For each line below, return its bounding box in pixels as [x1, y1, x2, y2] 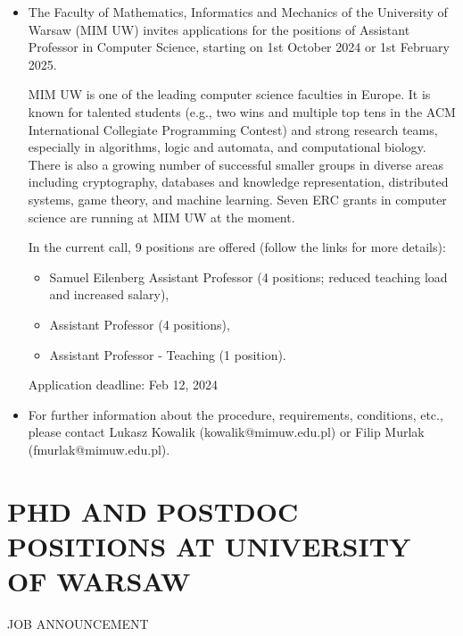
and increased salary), [49, 285, 169, 304]
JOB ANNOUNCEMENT [7, 614, 149, 632]
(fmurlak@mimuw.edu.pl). [28, 439, 170, 458]
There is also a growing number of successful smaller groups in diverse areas [28, 155, 444, 173]
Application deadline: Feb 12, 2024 [28, 375, 218, 394]
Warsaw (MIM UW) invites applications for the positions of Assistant [28, 20, 410, 38]
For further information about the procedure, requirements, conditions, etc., [28, 405, 443, 423]
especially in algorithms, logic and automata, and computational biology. [28, 138, 426, 156]
